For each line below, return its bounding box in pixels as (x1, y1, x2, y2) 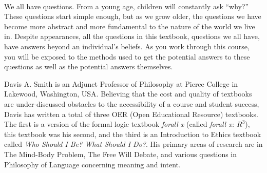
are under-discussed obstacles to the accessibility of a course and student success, (4, 98, 259, 109)
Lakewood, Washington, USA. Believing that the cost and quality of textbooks (4, 88, 252, 99)
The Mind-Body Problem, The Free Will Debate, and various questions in (4, 148, 237, 159)
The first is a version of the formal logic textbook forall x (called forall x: (4, 119, 234, 129)
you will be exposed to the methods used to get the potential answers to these (4, 51, 250, 62)
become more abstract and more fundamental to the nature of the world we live (4, 21, 255, 31)
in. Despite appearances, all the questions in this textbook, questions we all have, (4, 31, 260, 42)
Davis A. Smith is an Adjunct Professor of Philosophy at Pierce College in (4, 78, 238, 89)
